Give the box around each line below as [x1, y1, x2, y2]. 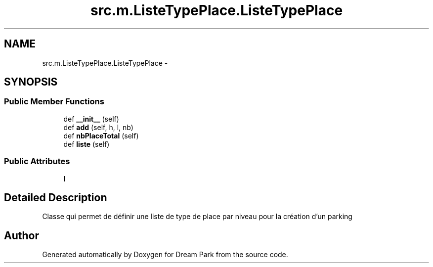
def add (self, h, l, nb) [63, 123, 133, 132]
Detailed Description [4, 191, 107, 204]
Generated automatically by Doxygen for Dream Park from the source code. [42, 250, 288, 259]
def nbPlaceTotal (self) [63, 131, 139, 140]
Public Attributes [4, 156, 70, 167]
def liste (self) [63, 139, 110, 148]
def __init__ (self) [63, 114, 119, 123]
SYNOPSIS [4, 76, 58, 89]
